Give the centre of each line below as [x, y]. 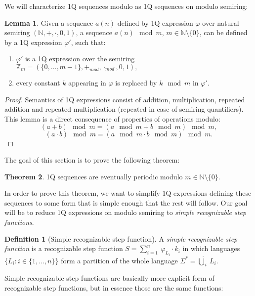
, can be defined [223, 32]
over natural [221, 22]
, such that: [88, 42]
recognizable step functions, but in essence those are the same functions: [114, 287]
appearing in [87, 82]
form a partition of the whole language [119, 260]
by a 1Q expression [33, 42]
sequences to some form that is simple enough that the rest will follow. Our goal [126, 202]
